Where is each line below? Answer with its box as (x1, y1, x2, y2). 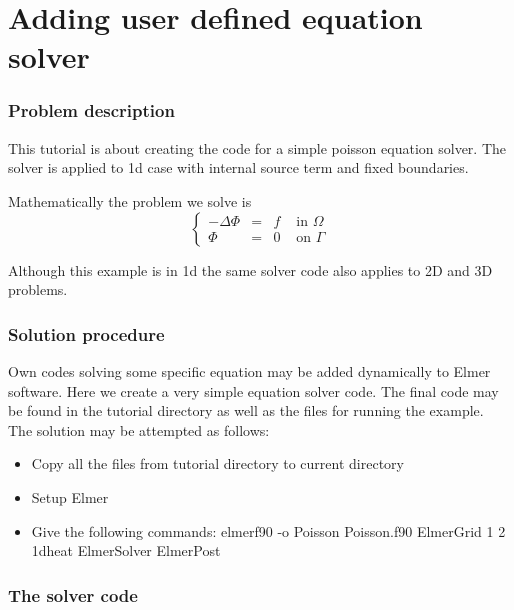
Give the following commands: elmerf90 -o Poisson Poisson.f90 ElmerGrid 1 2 (31, 520, 506, 541)
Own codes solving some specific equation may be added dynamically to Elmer (8, 360, 491, 381)
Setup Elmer (31, 486, 109, 507)
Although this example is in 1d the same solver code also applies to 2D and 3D (8, 259, 493, 280)
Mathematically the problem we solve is (8, 190, 252, 211)
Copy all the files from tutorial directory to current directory (31, 453, 404, 474)
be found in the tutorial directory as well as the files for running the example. (8, 400, 484, 421)
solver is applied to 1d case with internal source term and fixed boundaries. (8, 157, 469, 178)
